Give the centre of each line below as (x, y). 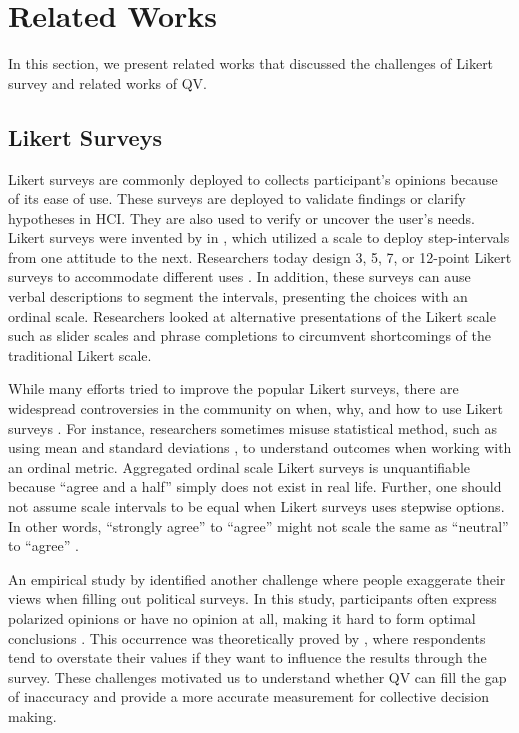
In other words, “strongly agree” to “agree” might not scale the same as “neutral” (258, 525)
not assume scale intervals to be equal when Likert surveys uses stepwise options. (256, 506)
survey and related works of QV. (107, 82)
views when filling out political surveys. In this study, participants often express (252, 598)
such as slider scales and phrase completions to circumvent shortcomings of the (250, 335)
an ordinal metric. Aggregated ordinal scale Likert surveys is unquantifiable (239, 466)
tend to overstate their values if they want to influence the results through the (247, 657)
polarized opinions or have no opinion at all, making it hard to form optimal (242, 617)
